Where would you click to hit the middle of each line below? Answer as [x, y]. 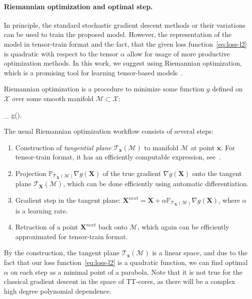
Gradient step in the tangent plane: [68, 200]
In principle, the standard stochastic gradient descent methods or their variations [125, 25]
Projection [31, 173]
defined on [227, 89]
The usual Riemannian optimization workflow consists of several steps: [109, 131]
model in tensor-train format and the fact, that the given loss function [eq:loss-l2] [126, 44]
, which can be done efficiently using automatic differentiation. [156, 184]
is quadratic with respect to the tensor [61, 53]
